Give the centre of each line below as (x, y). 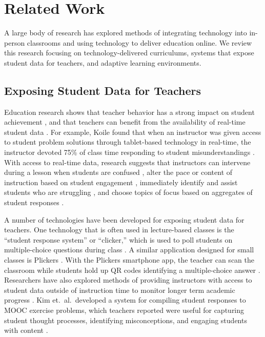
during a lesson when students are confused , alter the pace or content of (118, 172)
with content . (26, 330)
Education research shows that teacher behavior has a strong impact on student (129, 112)
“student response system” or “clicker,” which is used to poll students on (118, 239)
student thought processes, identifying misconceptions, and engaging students (126, 320)
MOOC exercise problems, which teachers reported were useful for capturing (124, 310)
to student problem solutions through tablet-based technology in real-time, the (128, 142)
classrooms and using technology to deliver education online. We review (139, 42)
